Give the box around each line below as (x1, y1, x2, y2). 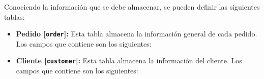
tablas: (4, 11, 25, 22)
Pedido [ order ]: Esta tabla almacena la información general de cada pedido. (16, 28, 257, 39)
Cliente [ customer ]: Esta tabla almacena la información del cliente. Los (16, 55, 242, 66)
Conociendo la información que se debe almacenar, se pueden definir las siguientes (4, 2, 260, 12)
